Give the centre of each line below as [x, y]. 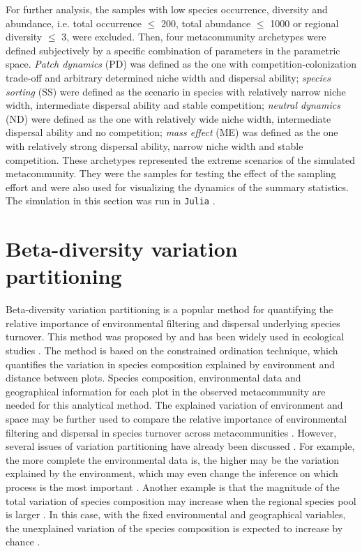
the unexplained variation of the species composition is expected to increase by [174, 528]
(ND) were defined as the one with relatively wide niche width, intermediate [168, 118]
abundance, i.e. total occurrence [74, 23]
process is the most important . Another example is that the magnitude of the [173, 487]
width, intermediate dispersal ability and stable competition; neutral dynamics [173, 105]
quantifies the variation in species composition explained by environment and [171, 364]
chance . [23, 542]
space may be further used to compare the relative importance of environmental [176, 419]
